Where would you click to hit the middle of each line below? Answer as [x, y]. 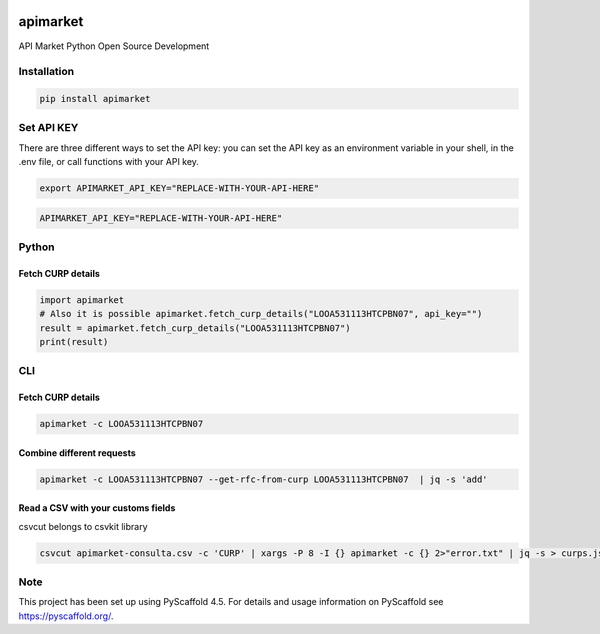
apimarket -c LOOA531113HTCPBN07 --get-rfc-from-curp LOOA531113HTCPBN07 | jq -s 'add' [264, 479]
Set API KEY [48, 128]
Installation [46, 72]
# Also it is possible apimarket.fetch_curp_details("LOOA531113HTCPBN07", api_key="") [261, 314]
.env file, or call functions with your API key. [109, 162]
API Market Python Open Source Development [114, 46]
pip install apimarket [95, 99]
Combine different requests [77, 452]
